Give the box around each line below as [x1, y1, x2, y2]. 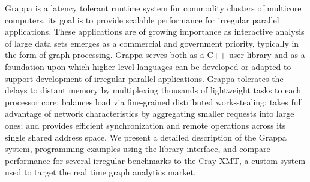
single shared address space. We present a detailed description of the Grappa [5, 131, 287, 143]
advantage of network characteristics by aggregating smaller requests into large [5, 107, 294, 120]
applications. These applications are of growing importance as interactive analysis [5, 25, 305, 38]
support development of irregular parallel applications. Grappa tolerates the [5, 72, 284, 84]
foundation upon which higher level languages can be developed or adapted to [5, 60, 291, 72]
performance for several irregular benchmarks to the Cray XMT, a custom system [5, 154, 306, 166]
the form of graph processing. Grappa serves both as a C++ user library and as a [5, 48, 305, 61]
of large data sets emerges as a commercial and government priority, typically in [5, 37, 299, 49]
